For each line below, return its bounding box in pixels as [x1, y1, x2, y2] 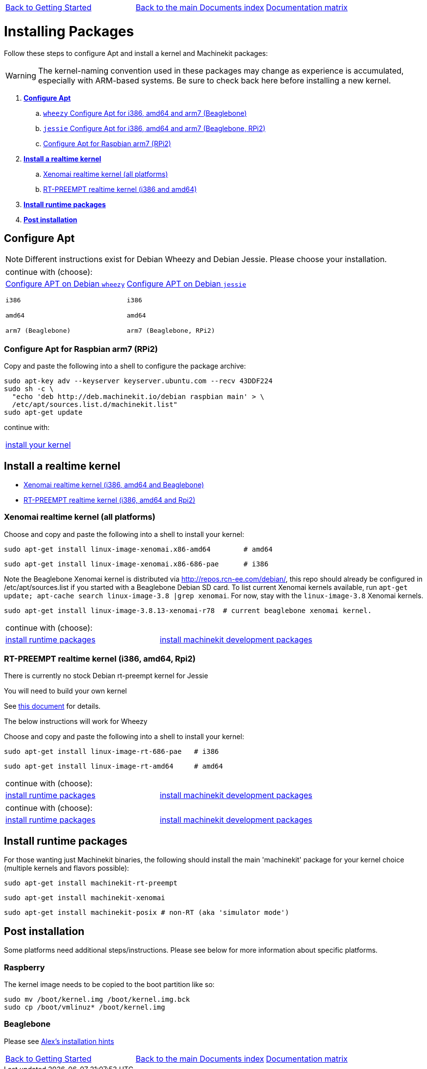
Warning [5, 70, 36, 80]
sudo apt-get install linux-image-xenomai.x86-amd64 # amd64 [4, 545, 273, 553]
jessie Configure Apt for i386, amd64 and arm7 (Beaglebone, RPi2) [43, 124, 266, 133]
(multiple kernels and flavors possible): [4, 864, 129, 873]
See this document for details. [4, 702, 101, 711]
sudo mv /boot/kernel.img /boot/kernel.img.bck [4, 995, 190, 1003]
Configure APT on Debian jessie [126, 279, 246, 289]
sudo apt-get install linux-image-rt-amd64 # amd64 [4, 762, 223, 771]
